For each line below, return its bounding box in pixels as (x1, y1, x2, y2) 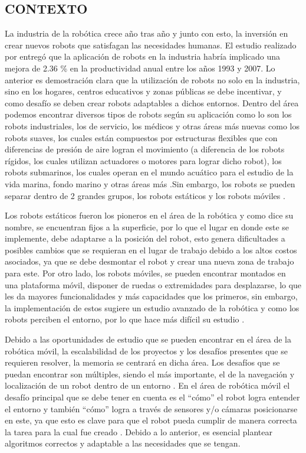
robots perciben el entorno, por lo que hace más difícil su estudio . (5, 313, 245, 325)
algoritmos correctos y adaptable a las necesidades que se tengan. (5, 437, 241, 449)
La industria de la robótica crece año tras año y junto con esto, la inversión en (5, 27, 288, 40)
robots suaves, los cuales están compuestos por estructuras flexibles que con (5, 131, 278, 144)
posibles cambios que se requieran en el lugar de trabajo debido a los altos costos (5, 243, 297, 256)
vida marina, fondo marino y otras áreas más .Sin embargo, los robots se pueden (5, 177, 295, 190)
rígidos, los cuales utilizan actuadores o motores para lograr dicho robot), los (5, 154, 282, 167)
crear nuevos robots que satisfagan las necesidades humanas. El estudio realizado (5, 38, 297, 51)
